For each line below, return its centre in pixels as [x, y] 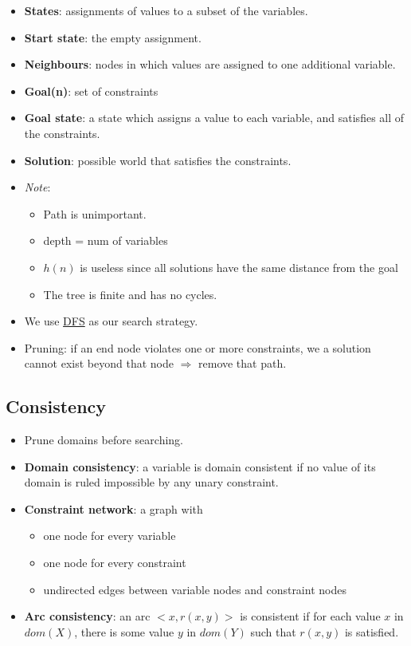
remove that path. [243, 363]
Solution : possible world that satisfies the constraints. [158, 160]
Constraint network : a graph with [114, 508]
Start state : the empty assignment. [113, 37]
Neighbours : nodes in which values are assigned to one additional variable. [210, 64]
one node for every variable [110, 536]
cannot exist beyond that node [99, 363]
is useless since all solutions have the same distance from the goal [239, 267]
